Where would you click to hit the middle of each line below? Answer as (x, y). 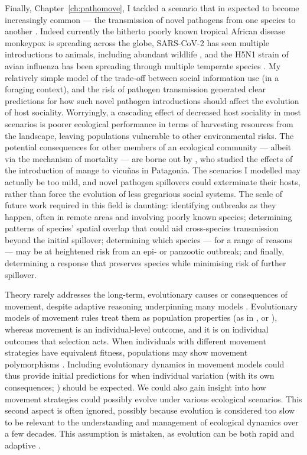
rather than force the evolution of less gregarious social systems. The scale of (144, 193)
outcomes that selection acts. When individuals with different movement (135, 341)
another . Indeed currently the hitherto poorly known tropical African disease (145, 31)
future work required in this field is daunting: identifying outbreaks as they (141, 205)
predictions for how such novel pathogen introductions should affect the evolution (152, 100)
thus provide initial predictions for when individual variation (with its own (140, 375)
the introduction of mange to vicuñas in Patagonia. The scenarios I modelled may (153, 170)
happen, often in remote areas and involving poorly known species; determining (148, 216)
